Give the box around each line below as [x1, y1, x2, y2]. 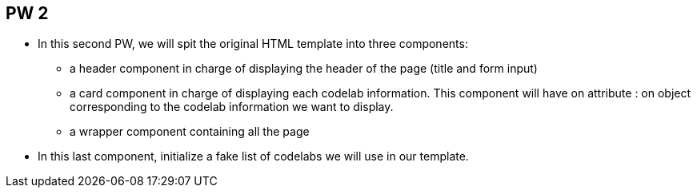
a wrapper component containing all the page [70, 125, 310, 139]
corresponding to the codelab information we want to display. [70, 100, 394, 114]
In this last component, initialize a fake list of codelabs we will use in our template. [38, 149, 469, 164]
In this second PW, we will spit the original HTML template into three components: [38, 37, 468, 51]
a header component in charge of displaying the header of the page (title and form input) [70, 61, 538, 76]
